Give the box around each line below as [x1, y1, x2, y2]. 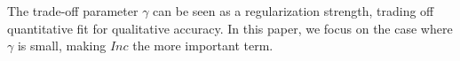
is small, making [17, 36, 107, 55]
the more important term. [132, 36, 274, 55]
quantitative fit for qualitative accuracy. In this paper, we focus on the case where [7, 19, 453, 37]
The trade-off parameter [7, 2, 139, 19]
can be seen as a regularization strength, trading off [153, 2, 434, 19]
